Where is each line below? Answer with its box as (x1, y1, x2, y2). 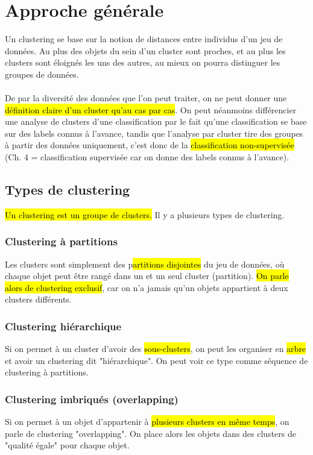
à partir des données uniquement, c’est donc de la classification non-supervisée (5, 139, 294, 151)
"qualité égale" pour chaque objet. (5, 439, 130, 451)
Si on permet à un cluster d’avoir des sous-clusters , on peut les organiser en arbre (5, 342, 306, 355)
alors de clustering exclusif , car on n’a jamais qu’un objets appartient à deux (5, 281, 288, 293)
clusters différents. (5, 293, 72, 306)
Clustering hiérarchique (5, 318, 122, 333)
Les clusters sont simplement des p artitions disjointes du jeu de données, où (5, 257, 285, 270)
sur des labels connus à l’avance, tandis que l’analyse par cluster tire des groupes (5, 127, 303, 139)
